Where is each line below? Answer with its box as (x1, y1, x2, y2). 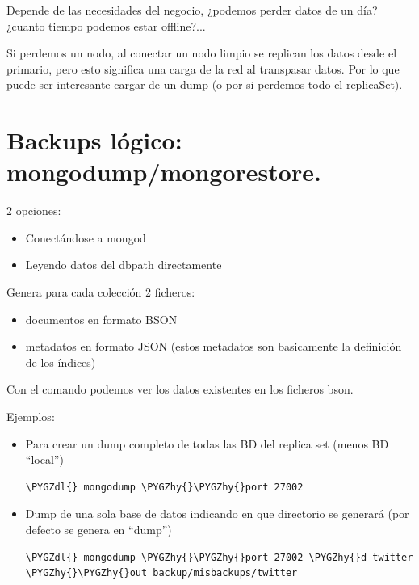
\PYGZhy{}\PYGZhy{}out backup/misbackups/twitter (25, 567, 298, 579)
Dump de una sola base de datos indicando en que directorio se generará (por (25, 505, 409, 522)
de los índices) (25, 353, 96, 370)
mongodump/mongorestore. (6, 155, 321, 188)
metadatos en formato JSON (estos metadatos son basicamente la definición (25, 338, 402, 355)
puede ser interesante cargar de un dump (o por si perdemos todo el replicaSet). (6, 76, 403, 93)
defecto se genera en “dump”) (25, 521, 172, 537)
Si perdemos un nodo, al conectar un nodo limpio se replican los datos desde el (6, 44, 397, 61)
